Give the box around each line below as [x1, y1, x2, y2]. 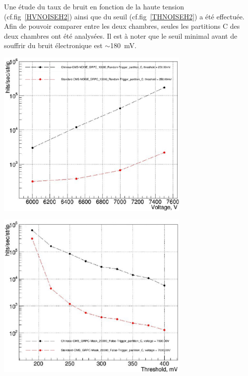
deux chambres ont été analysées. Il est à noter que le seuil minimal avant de [4, 30, 238, 41]
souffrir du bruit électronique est [4, 40, 103, 51]
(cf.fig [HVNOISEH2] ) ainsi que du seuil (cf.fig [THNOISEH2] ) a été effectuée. [4, 11, 245, 21]
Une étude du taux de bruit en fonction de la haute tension [4, 1, 184, 11]
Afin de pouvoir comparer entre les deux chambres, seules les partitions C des [4, 21, 240, 31]
